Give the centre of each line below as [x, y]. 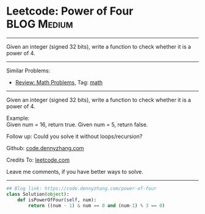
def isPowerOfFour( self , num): [57, 200]
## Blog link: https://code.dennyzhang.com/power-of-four [81, 188]
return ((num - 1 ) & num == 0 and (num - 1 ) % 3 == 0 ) [97, 205]
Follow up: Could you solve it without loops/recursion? [74, 136]
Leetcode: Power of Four [70, 11]
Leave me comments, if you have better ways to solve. [75, 171]
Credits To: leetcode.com [38, 160]
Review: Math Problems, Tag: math [59, 82]
